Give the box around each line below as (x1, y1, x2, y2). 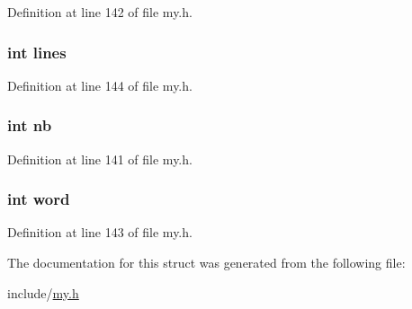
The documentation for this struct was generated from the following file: (7, 253, 406, 272)
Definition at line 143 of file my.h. (7, 223, 193, 242)
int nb (7, 114, 52, 137)
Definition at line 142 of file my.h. (7, 3, 193, 21)
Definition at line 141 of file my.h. (7, 149, 193, 168)
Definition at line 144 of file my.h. (7, 75, 193, 94)
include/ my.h (7, 283, 79, 302)
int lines (7, 40, 67, 63)
